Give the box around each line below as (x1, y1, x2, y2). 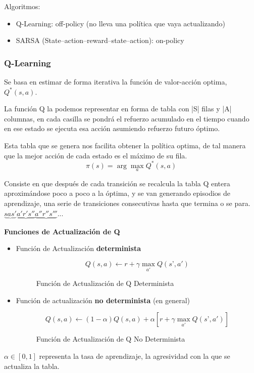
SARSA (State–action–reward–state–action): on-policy (16, 35, 184, 46)
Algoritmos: (4, 1, 40, 11)
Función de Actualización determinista (16, 243, 141, 254)
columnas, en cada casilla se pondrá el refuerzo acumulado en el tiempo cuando (4, 113, 249, 123)
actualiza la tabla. (4, 360, 60, 371)
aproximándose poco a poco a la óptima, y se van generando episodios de (4, 188, 230, 198)
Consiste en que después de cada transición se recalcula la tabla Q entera (4, 178, 230, 188)
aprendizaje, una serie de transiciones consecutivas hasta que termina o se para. (4, 198, 250, 209)
